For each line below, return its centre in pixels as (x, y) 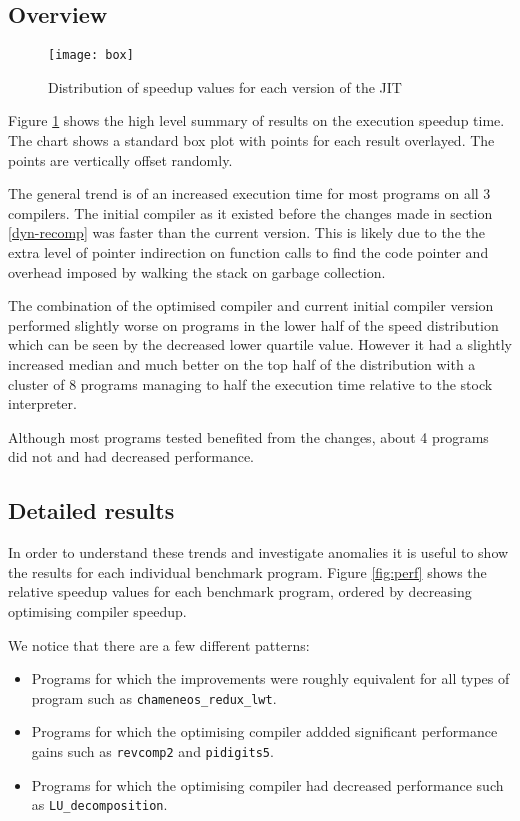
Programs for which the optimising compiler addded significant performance (264, 731)
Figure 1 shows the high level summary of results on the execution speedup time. (256, 120)
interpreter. (42, 403)
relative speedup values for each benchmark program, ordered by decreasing (240, 591)
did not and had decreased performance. (131, 456)
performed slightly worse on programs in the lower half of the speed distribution (253, 324)
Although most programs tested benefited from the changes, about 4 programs (248, 436)
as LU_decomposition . (99, 804)
